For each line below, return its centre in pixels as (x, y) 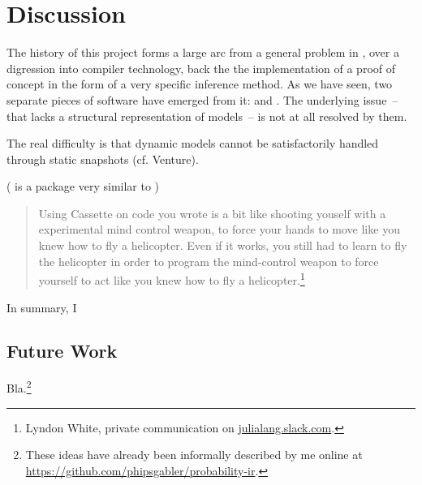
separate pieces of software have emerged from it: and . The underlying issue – (202, 99)
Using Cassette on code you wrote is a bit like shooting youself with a (212, 213)
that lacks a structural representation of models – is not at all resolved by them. (207, 116)
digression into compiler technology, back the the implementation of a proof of (201, 68)
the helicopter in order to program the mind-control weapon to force (209, 261)
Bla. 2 (19, 386)
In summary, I (42, 307)
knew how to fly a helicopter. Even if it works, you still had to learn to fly (223, 245)
